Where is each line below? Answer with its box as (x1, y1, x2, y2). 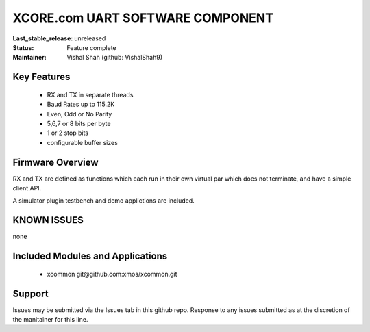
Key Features (12, 71, 71, 83)
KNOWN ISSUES (12, 214, 84, 226)
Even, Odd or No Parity (47, 110, 112, 118)
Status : (12, 43, 34, 51)
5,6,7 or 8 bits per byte (47, 119, 111, 127)
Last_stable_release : (12, 34, 73, 42)
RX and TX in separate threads (47, 90, 134, 99)
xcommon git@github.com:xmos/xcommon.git (47, 270, 177, 278)
